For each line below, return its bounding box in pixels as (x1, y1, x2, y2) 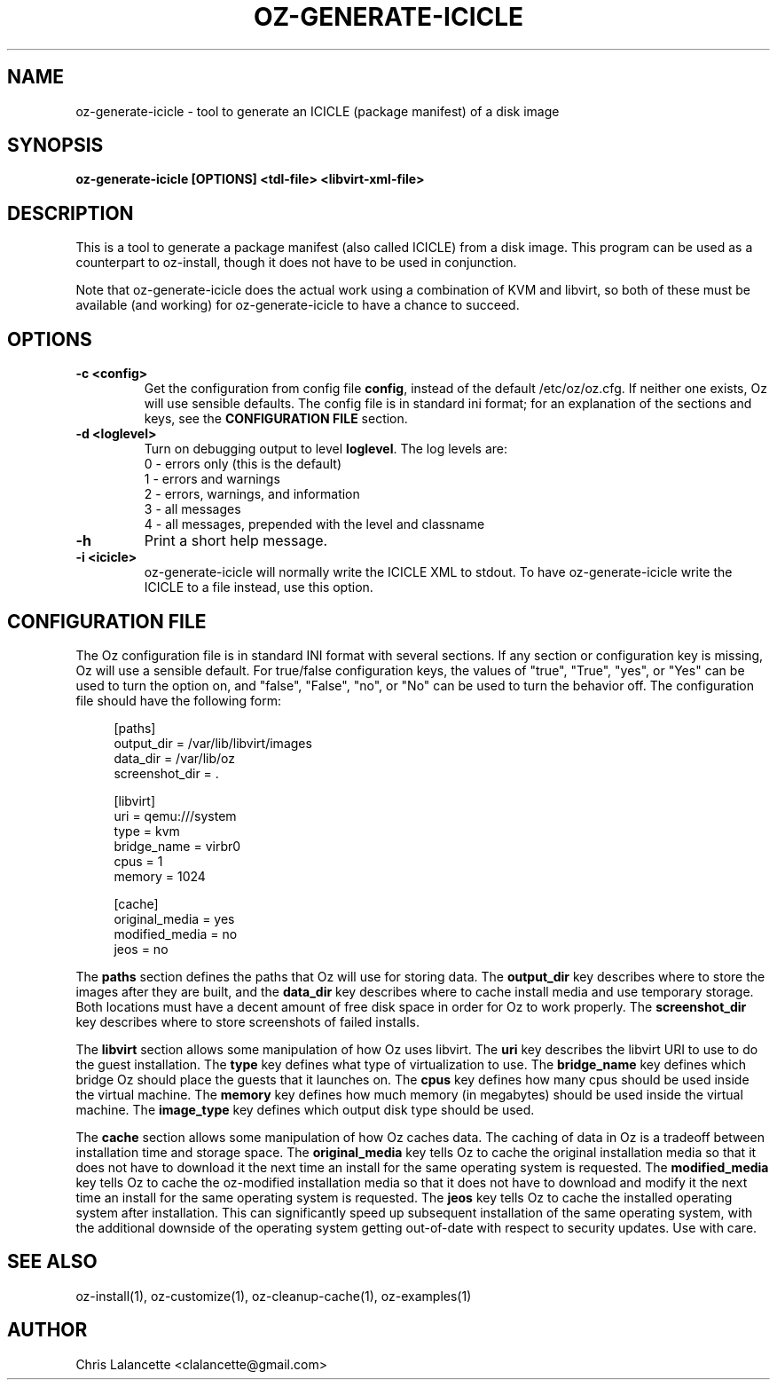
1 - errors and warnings (144, 471, 280, 487)
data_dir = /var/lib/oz (114, 750, 235, 766)
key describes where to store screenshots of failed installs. (75, 1013, 420, 1029)
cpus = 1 (114, 853, 163, 869)
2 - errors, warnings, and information (144, 486, 360, 502)
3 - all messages (144, 501, 241, 517)
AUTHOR (7, 1319, 88, 1342)
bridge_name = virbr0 (114, 838, 241, 854)
